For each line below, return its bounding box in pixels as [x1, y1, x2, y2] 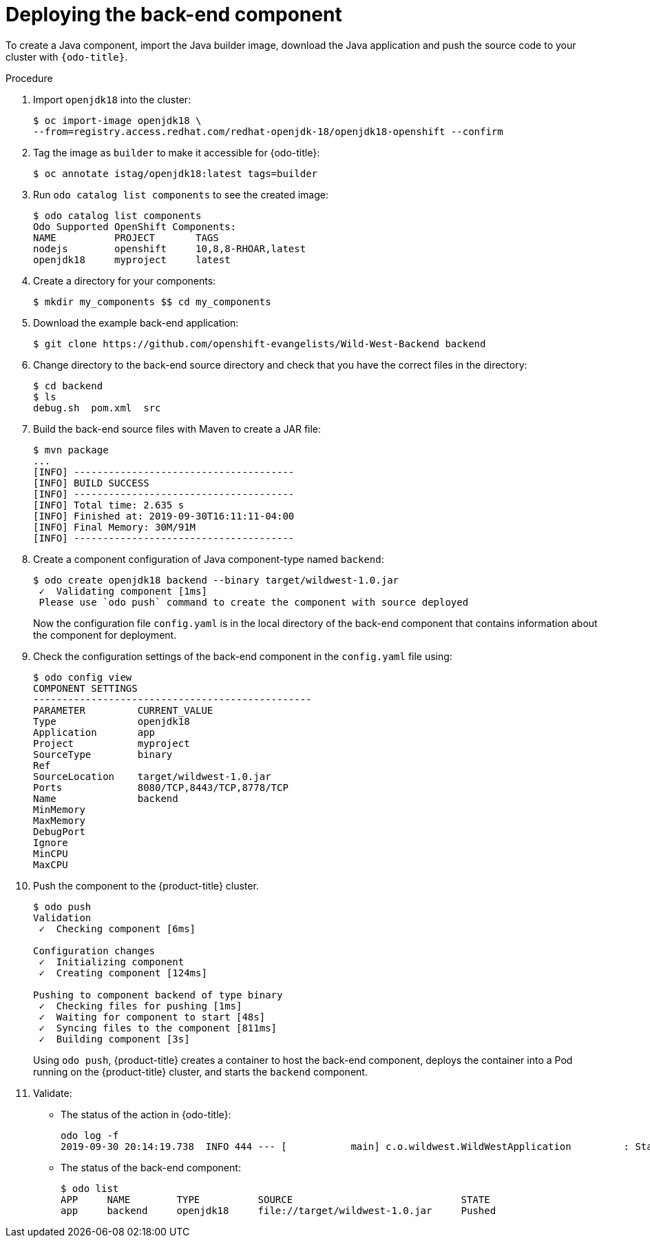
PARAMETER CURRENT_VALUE [33, 704, 213, 716]
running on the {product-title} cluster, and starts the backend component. [33, 1065, 368, 1078]
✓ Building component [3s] [39, 1033, 190, 1045]
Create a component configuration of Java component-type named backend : [33, 553, 384, 565]
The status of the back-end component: [61, 1161, 241, 1173]
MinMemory [33, 803, 85, 815]
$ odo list [61, 1182, 119, 1194]
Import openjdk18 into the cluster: [33, 93, 191, 105]
